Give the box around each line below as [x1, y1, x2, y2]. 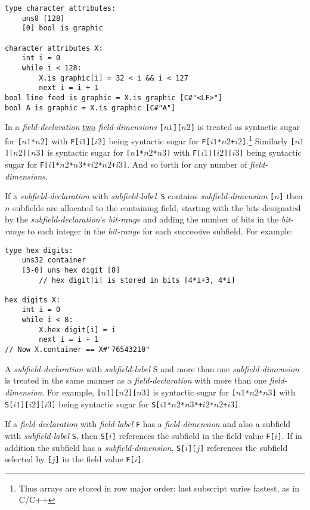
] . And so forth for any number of [122, 157, 247, 170]
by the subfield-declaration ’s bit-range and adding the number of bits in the [5, 213, 279, 225]
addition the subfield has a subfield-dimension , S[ [5, 441, 185, 453]
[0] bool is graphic [21, 24, 103, 33]
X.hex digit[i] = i [39, 325, 116, 334]
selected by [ [5, 453, 52, 465]
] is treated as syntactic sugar [190, 120, 300, 133]
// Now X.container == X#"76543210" [5, 345, 150, 354]
